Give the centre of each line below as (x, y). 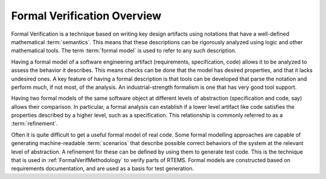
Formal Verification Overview (86, 16)
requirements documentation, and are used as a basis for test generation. (103, 169)
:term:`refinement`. (34, 123)
